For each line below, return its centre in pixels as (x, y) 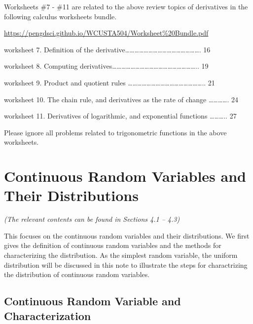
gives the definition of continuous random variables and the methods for (113, 245)
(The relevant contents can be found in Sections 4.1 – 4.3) (92, 219)
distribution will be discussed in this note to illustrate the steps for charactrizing (126, 264)
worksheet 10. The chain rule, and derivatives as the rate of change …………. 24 (121, 99)
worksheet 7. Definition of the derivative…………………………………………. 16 (107, 49)
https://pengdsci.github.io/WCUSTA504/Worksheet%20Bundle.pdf (106, 33)
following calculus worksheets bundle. (60, 16)
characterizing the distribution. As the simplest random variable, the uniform (121, 255)
